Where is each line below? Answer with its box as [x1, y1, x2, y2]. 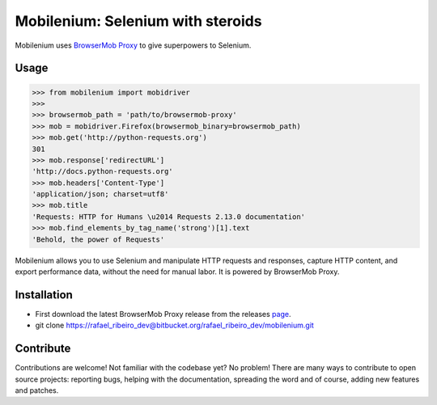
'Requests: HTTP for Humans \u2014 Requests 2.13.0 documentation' [32, 212, 306, 221]
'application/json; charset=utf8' [32, 190, 169, 199]
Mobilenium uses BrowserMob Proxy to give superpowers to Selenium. [15, 40, 252, 50]
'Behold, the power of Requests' [32, 234, 165, 244]
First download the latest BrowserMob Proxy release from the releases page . [35, 309, 291, 319]
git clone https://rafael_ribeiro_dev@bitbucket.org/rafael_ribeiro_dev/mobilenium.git [35, 320, 315, 331]
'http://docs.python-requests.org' [32, 167, 173, 176]
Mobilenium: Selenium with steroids [15, 12, 262, 30]
